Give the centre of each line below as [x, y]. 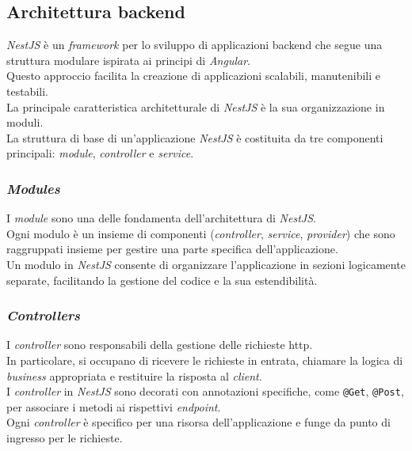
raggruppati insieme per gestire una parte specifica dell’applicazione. [172, 249]
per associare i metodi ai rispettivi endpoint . [114, 406]
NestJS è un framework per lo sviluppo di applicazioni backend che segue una [195, 45]
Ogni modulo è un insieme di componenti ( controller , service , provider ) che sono [201, 233]
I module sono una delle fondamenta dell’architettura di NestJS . [161, 218]
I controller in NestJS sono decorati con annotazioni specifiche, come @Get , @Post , [205, 391]
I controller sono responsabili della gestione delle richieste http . [160, 345]
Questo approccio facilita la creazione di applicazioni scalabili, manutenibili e [193, 76]
